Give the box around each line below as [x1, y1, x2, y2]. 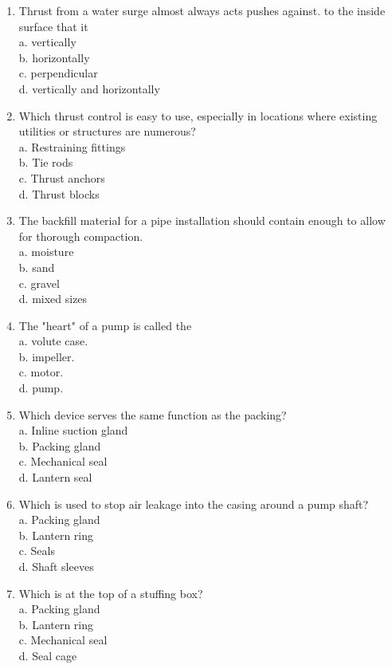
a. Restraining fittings [18, 138, 126, 155]
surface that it [18, 18, 88, 34]
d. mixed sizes [18, 290, 88, 307]
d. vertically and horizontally [18, 80, 160, 96]
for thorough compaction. [18, 227, 143, 244]
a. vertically [18, 33, 76, 50]
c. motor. [18, 364, 64, 380]
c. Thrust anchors [18, 169, 105, 186]
